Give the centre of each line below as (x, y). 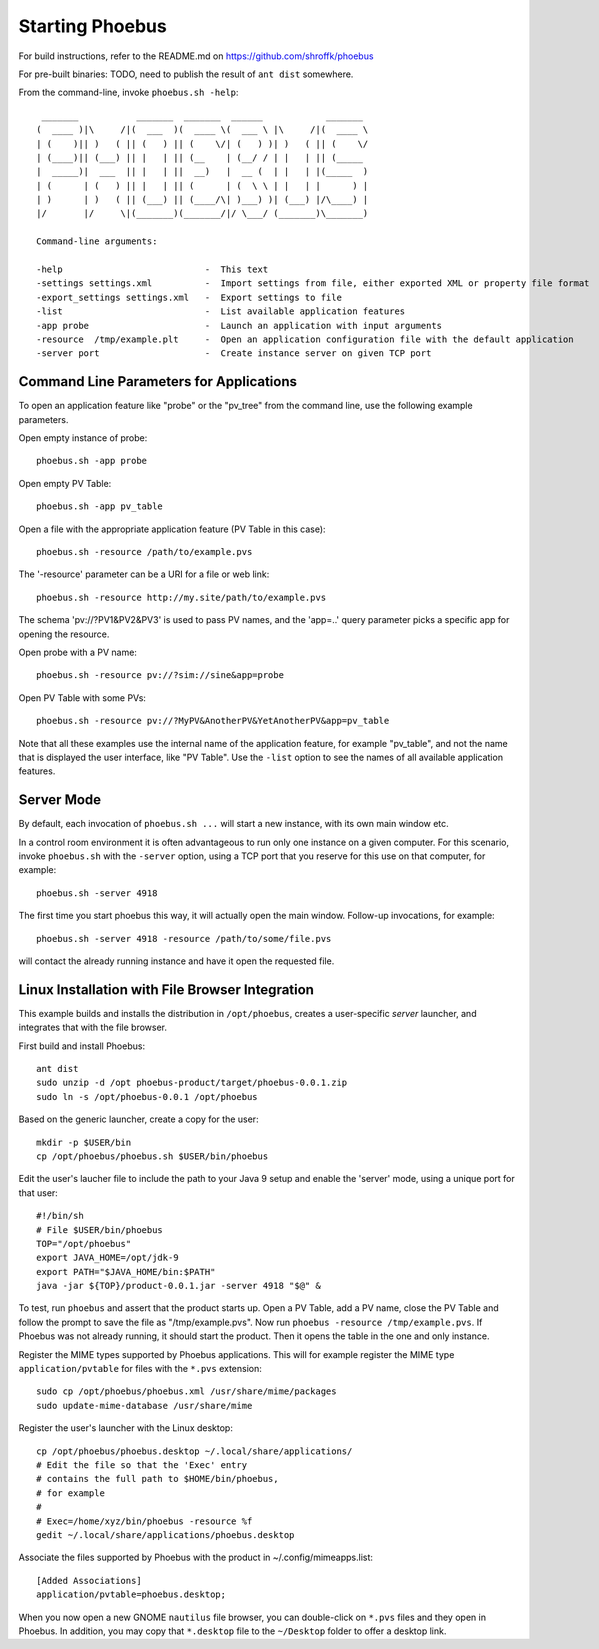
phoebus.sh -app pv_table (100, 506)
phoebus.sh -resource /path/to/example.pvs (144, 551)
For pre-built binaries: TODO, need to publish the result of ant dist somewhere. (186, 74)
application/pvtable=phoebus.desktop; (131, 1594)
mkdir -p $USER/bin (84, 1142)
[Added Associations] (89, 1580)
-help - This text (152, 269)
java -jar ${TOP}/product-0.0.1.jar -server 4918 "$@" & (179, 1286)
